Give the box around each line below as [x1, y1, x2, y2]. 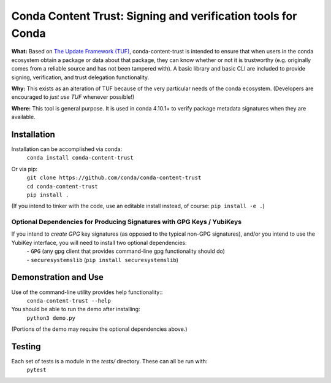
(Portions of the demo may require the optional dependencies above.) [11, 325, 188, 333]
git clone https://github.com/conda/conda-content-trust [26, 174, 202, 181]
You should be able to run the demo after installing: [11, 306, 140, 313]
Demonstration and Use [11, 272, 104, 282]
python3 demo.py [26, 314, 76, 322]
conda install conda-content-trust [26, 154, 134, 161]
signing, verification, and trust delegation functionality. [11, 74, 150, 81]
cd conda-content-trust [26, 183, 98, 190]
